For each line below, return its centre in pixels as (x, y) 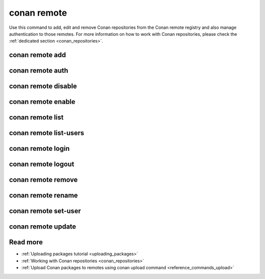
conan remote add (38, 55)
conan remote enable (42, 102)
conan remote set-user (45, 211)
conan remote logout (42, 164)
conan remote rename (43, 196)
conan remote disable (43, 86)
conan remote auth (39, 71)
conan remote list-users (47, 133)
